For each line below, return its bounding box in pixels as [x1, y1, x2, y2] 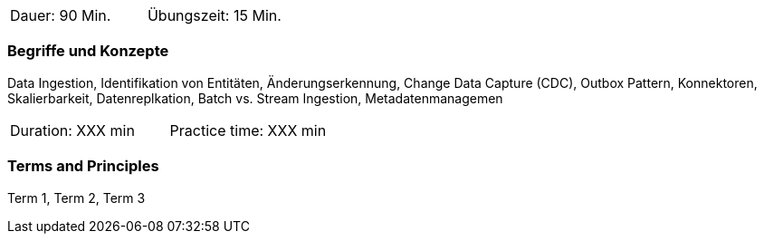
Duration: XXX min [10, 120, 135, 140]
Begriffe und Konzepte [7, 42, 169, 61]
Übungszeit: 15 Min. [147, 6, 282, 24]
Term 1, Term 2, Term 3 [7, 189, 146, 206]
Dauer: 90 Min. [10, 6, 111, 24]
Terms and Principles [7, 157, 159, 176]
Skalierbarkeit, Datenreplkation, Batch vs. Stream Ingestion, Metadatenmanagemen [7, 90, 503, 106]
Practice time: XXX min [169, 120, 327, 140]
